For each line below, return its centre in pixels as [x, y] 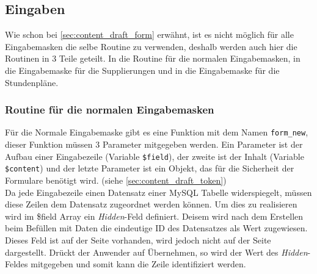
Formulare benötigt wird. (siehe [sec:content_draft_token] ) [116, 180]
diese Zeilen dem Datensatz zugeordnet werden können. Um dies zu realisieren [151, 204]
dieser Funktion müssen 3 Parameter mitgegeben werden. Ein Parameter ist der [154, 144]
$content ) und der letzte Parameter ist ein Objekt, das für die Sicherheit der [150, 168]
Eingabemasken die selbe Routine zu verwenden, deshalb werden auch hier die [151, 46]
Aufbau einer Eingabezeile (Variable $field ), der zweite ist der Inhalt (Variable [155, 156]
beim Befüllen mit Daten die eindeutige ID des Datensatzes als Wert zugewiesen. [156, 228]
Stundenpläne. [32, 82]
